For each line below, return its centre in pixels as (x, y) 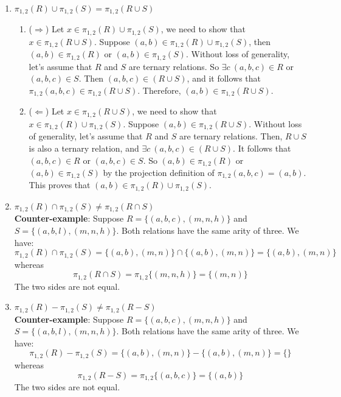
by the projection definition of (159, 172)
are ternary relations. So (174, 66)
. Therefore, (159, 90)
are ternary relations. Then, (231, 136)
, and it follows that (224, 78)
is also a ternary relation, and (84, 148)
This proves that (60, 185)
